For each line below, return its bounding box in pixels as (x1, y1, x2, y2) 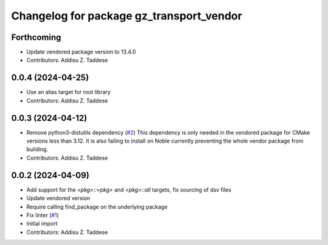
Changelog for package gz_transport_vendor (11, 9, 242, 22)
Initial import (26, 220, 58, 227)
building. (26, 146, 49, 153)
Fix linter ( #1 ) (26, 211, 59, 218)
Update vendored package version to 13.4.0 (26, 49, 136, 56)
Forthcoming (11, 32, 61, 42)
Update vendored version (26, 195, 91, 202)
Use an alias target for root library (26, 89, 111, 96)
